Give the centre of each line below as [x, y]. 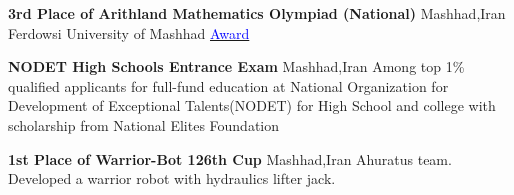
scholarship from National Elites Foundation [144, 124]
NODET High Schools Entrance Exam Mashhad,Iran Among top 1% [236, 66]
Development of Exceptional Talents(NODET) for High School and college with [252, 105]
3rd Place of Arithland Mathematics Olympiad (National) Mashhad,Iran [257, 13]
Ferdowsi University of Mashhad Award [129, 32]
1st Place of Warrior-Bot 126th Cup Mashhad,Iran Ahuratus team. [230, 158]
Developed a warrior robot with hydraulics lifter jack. [172, 178]
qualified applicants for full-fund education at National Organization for [228, 85]
